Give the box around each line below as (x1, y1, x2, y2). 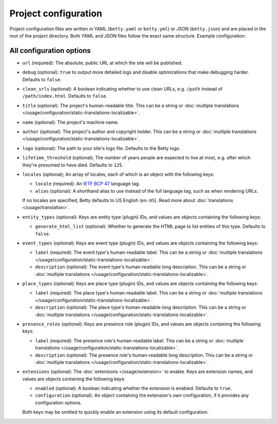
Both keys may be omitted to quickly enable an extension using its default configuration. (22, 409, 209, 415)
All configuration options (9, 46, 91, 55)
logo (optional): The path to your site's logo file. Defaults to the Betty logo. (22, 145, 181, 151)
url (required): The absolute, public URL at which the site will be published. (22, 60, 183, 66)
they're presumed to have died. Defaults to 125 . (22, 162, 124, 168)
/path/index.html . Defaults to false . (22, 93, 108, 99)
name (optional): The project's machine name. (22, 119, 119, 125)
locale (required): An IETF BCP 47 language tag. (35, 180, 141, 187)
